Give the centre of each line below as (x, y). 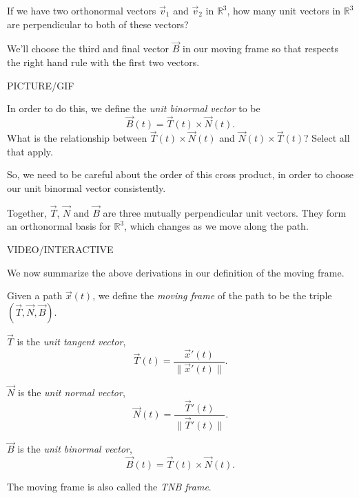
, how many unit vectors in (284, 10)
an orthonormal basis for (59, 226)
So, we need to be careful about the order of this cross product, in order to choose (181, 174)
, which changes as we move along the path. (216, 226)
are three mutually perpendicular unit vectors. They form (225, 212)
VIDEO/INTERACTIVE (60, 249)
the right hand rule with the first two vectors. (103, 62)
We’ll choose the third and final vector (88, 48)
